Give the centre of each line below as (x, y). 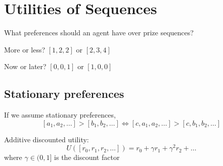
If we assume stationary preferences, (60, 115)
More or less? (25, 49)
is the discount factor (87, 157)
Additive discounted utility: (47, 139)
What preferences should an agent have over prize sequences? (99, 33)
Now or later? (25, 66)
